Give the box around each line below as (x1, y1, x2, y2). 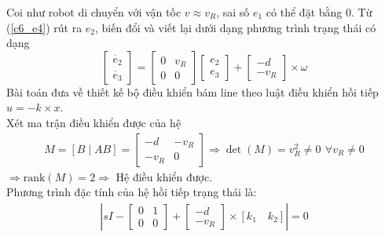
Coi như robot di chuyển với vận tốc (6, 4, 181, 20)
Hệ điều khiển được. (115, 168, 213, 184)
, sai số (216, 4, 250, 20)
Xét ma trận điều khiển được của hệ (6, 114, 181, 130)
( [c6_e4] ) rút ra (6, 19, 82, 35)
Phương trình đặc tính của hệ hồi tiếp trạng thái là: (6, 184, 257, 200)
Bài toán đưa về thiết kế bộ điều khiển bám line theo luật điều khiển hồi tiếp (6, 83, 379, 100)
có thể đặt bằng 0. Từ (266, 4, 372, 20)
